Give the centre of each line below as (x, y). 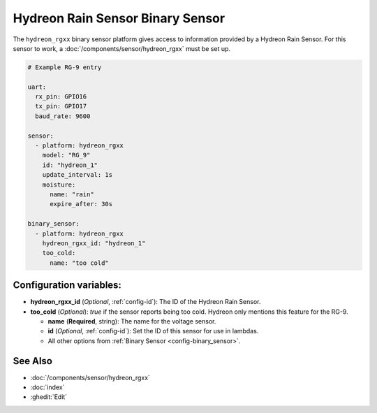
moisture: (59, 184)
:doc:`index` (47, 387)
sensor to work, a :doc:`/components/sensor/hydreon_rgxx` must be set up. (121, 48)
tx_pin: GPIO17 (61, 106)
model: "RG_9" (66, 155)
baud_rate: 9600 (63, 116)
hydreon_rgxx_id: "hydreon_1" (94, 243)
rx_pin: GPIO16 (61, 97)
